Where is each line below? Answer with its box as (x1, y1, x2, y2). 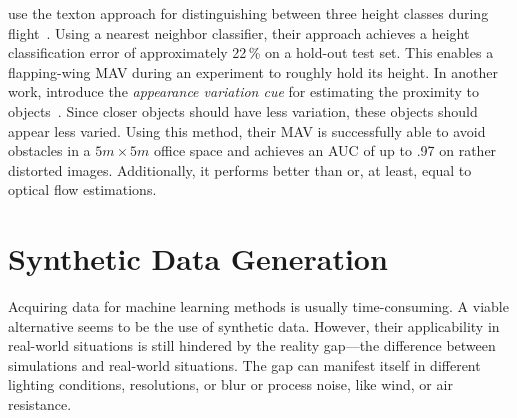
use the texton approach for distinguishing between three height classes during (8, 3, 489, 23)
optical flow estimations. (8, 179, 157, 200)
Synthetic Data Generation (8, 238, 388, 279)
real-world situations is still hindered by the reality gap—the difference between (8, 335, 496, 356)
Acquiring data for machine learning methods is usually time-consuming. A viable (8, 296, 509, 317)
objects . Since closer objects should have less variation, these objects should (8, 100, 478, 121)
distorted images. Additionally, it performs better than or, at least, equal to (8, 159, 472, 180)
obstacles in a (8, 140, 91, 161)
